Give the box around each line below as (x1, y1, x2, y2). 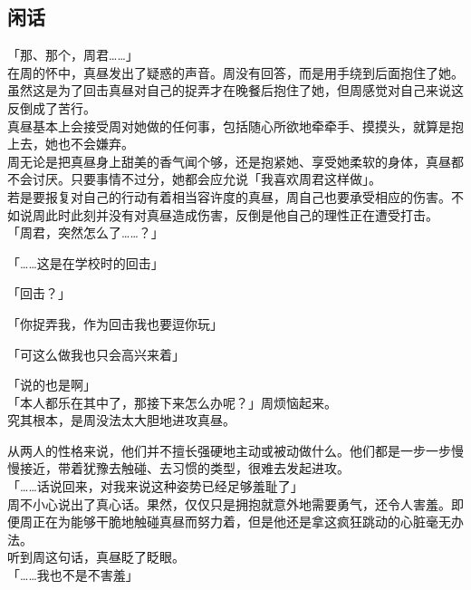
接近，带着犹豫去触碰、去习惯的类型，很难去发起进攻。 (19, 459, 350, 478)
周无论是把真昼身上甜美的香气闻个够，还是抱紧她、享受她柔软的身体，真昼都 (7, 151, 464, 170)
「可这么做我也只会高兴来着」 (7, 344, 185, 363)
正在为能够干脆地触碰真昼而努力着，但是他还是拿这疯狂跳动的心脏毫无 (32, 512, 451, 531)
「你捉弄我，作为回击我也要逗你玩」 (7, 314, 223, 333)
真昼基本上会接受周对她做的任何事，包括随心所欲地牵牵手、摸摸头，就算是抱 (7, 116, 464, 135)
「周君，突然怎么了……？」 (7, 223, 164, 242)
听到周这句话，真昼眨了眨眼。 (7, 547, 185, 566)
